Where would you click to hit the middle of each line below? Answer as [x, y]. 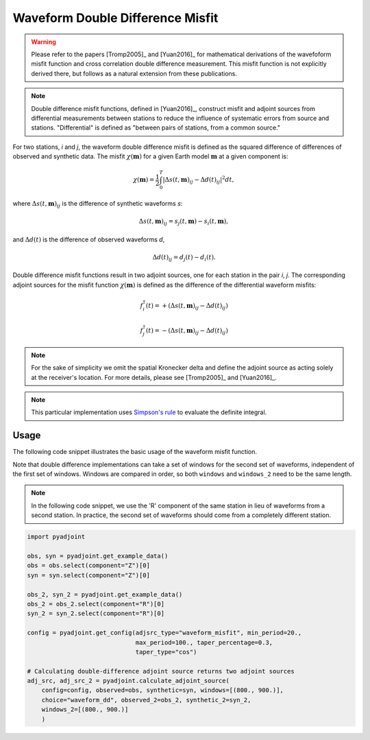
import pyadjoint [56, 537]
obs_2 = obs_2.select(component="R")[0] [96, 604]
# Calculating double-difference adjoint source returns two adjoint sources [161, 671]
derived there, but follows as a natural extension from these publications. [134, 73]
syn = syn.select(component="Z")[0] [89, 575]
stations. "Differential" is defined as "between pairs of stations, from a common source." [156, 128]
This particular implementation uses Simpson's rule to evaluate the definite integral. [149, 412]
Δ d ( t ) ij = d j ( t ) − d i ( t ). [184, 258]
